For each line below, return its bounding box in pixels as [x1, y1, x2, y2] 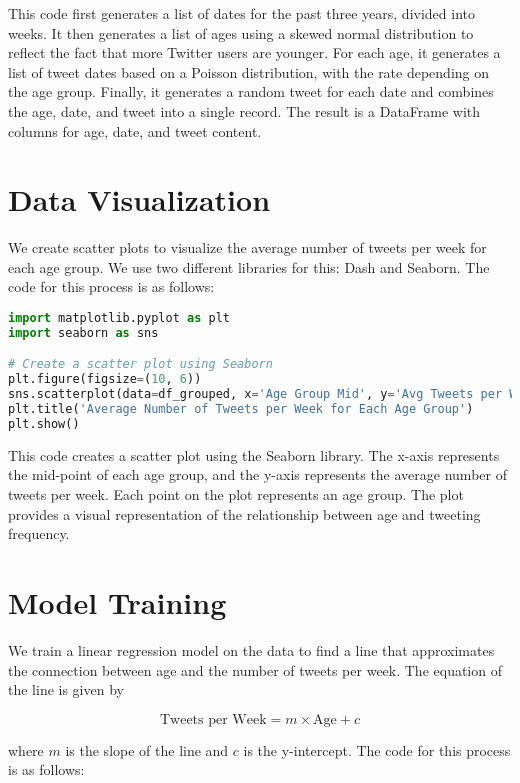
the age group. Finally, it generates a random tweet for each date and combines [8, 81, 494, 102]
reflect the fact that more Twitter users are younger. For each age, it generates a [8, 42, 501, 63]
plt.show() [8, 416, 80, 431]
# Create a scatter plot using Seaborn [8, 357, 273, 372]
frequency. [8, 523, 70, 544]
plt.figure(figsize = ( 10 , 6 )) [8, 372, 202, 387]
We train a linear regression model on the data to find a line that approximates [8, 639, 495, 660]
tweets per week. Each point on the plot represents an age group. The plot [8, 484, 464, 505]
